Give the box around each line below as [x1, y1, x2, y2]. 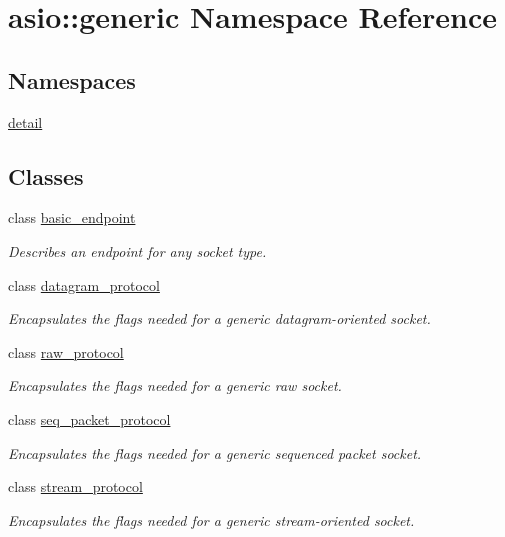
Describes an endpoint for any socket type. [8, 240, 267, 261]
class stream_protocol [8, 476, 143, 497]
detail [8, 111, 43, 132]
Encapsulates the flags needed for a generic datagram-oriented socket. [8, 308, 431, 329]
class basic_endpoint [8, 207, 136, 228]
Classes [8, 160, 84, 191]
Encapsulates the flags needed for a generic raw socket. [8, 375, 342, 396]
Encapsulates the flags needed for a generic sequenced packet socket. [8, 442, 422, 463]
